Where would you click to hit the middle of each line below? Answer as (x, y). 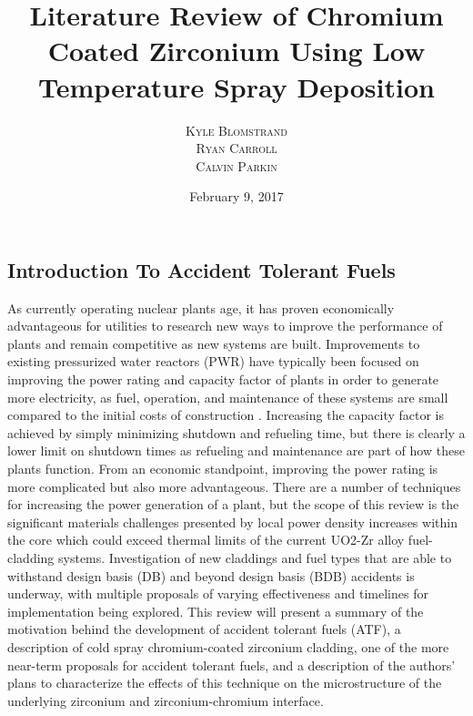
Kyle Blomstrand (236, 130)
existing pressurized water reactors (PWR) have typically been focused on (213, 361)
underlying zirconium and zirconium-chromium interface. (166, 700)
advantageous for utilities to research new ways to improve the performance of (225, 326)
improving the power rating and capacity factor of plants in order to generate (223, 379)
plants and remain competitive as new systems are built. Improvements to (214, 343)
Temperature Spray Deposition (236, 86)
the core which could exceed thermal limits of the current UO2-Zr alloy (206, 540)
